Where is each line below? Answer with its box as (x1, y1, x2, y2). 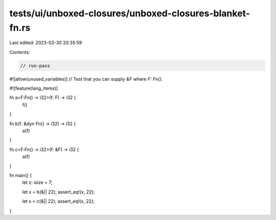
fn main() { (9, 173, 32, 178)
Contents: (9, 49, 30, 55)
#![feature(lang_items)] (9, 85, 58, 91)
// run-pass (20, 63, 51, 68)
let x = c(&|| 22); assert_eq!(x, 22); (22, 198, 95, 204)
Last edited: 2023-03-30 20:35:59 (9, 40, 82, 46)
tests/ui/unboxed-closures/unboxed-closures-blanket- (9, 8, 250, 19)
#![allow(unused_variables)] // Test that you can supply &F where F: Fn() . (9, 76, 163, 82)
